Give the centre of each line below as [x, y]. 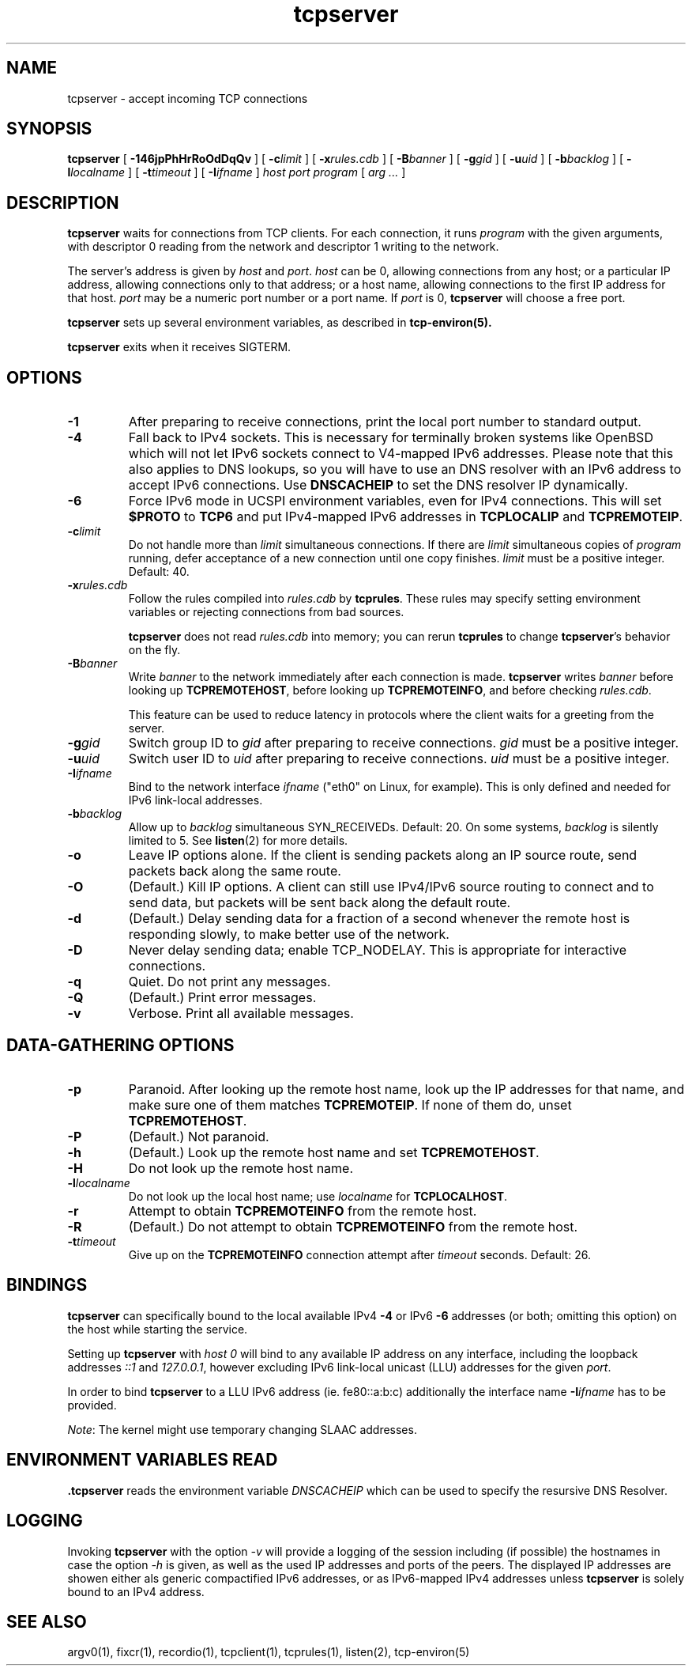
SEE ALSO [47, 1621]
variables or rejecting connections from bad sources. [266, 612]
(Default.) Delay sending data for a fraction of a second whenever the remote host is [379, 919]
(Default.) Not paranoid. [199, 1136]
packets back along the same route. [235, 871]
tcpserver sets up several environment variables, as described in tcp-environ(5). [280, 323]
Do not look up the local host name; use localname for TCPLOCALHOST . [318, 1196]
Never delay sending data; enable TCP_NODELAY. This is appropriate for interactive [378, 950]
